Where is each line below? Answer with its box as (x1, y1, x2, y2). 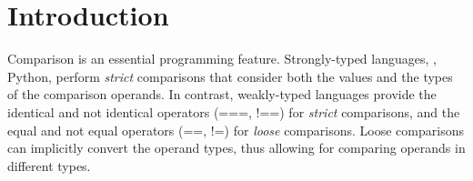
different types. (7, 156, 91, 175)
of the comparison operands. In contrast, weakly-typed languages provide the (7, 85, 437, 104)
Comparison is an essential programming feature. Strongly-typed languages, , (7, 49, 437, 68)
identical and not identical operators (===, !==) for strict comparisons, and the (7, 102, 460, 121)
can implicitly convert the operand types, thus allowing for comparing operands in (7, 138, 466, 157)
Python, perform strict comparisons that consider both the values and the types (7, 66, 453, 85)
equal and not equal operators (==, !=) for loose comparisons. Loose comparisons (7, 120, 464, 139)
